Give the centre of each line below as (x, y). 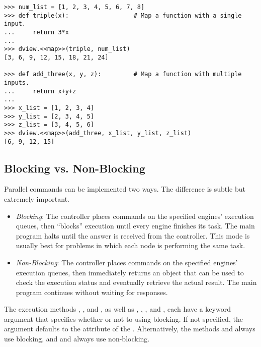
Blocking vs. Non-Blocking (75, 168)
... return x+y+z (40, 91)
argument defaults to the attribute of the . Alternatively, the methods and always (130, 329)
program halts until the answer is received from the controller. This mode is (133, 235)
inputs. (17, 82)
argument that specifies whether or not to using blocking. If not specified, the (123, 319)
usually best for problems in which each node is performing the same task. (130, 245)
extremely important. (37, 198)
